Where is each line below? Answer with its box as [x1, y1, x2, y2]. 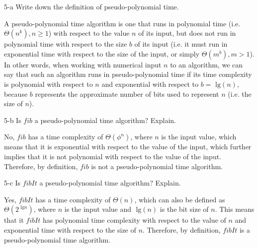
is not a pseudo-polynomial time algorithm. [91, 161, 223, 171]
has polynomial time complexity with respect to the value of [42, 215, 226, 225]
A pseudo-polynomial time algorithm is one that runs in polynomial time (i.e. [4, 18, 241, 28]
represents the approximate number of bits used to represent [35, 88, 219, 99]
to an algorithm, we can [170, 59, 243, 69]
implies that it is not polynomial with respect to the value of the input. [4, 151, 222, 161]
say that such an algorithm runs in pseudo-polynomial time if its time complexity [4, 69, 252, 79]
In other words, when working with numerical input [4, 59, 162, 69]
